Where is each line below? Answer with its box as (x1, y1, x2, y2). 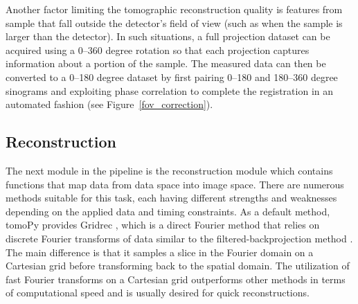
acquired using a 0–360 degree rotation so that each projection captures (6, 42, 310, 57)
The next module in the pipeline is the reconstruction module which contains (6, 163, 333, 177)
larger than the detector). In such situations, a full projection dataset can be (6, 29, 330, 44)
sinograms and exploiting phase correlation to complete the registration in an (6, 83, 334, 98)
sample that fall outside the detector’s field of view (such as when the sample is (6, 15, 343, 30)
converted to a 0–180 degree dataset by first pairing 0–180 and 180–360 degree (6, 69, 338, 84)
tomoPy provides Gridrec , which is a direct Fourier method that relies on (6, 217, 320, 232)
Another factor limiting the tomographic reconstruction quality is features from (6, 2, 343, 16)
